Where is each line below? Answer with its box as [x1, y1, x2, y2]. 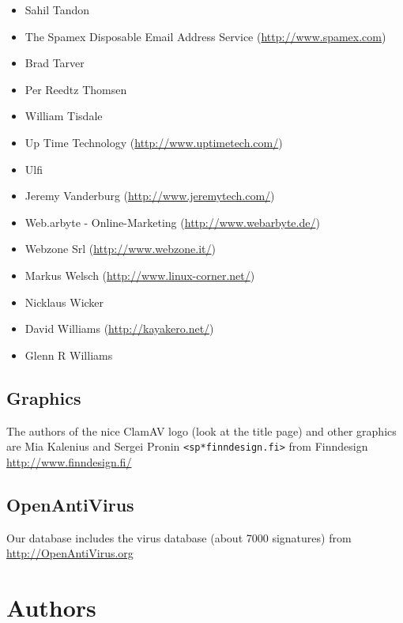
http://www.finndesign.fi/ [6, 453, 132, 470]
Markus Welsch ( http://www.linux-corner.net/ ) [24, 266, 255, 283]
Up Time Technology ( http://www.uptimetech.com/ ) [24, 134, 283, 150]
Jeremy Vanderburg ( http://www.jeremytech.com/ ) [24, 187, 275, 204]
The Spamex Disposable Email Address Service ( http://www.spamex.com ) [24, 28, 386, 44]
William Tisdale [24, 108, 103, 124]
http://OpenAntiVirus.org [6, 545, 134, 561]
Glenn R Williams [24, 346, 113, 363]
